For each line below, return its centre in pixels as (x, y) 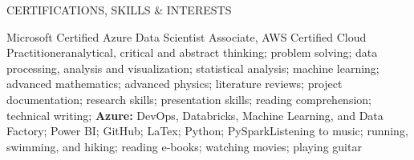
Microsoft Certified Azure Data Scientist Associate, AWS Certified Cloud (187, 36)
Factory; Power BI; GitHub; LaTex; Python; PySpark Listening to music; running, (207, 131)
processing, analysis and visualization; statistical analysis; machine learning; (193, 68)
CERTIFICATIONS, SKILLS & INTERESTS (119, 10)
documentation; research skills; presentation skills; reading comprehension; (189, 99)
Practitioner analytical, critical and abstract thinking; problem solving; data (192, 52)
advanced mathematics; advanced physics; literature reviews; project (175, 84)
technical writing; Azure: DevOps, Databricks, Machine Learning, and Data (195, 115)
